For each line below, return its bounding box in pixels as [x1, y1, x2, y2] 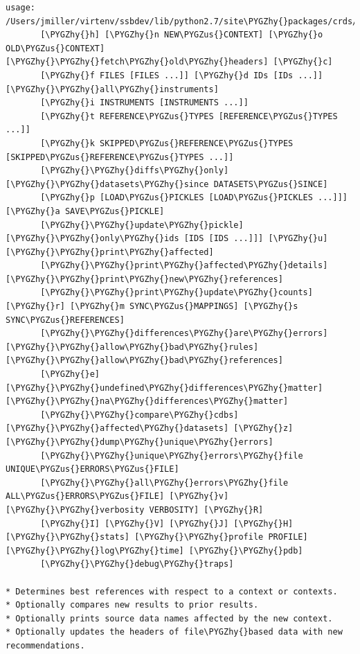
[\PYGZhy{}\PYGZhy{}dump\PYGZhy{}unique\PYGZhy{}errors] [6, 437, 273, 447]
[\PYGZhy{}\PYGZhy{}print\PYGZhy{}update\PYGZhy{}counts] [40, 288, 313, 298]
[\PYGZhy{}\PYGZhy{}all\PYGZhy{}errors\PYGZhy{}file [40, 477, 289, 488]
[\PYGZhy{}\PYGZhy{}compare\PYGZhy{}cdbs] [40, 409, 239, 420]
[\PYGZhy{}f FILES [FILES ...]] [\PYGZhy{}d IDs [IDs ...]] [40, 70, 323, 80]
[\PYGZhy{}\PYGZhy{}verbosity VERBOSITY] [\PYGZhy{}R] [6, 504, 264, 515]
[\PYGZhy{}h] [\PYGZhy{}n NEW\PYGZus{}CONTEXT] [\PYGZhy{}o [40, 30, 323, 40]
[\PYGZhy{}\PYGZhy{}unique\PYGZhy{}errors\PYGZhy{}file [40, 450, 303, 461]
